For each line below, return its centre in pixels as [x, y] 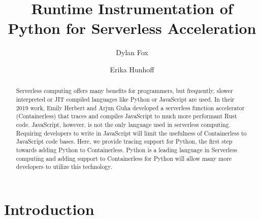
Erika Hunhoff [132, 69]
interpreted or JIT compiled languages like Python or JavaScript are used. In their [125, 99]
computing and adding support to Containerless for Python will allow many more [124, 158]
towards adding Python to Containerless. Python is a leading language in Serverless [127, 149]
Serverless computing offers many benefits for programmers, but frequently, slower [124, 91]
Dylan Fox [132, 52]
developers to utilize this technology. [64, 167]
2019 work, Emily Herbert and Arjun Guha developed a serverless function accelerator [130, 107]
